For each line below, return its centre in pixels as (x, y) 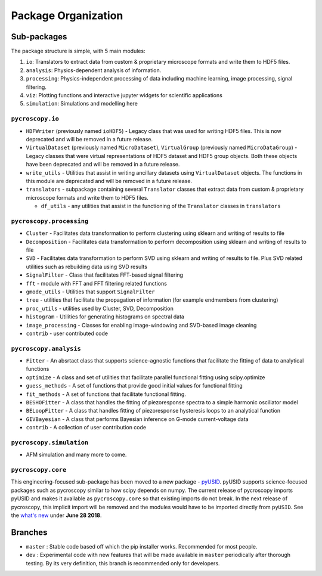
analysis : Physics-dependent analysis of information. (94, 70)
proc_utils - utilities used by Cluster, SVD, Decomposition (100, 308)
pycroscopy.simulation (50, 442)
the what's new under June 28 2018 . (56, 515)
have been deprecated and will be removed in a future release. (103, 165)
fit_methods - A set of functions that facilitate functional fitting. (106, 394)
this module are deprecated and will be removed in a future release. (109, 181)
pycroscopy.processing (50, 221)
